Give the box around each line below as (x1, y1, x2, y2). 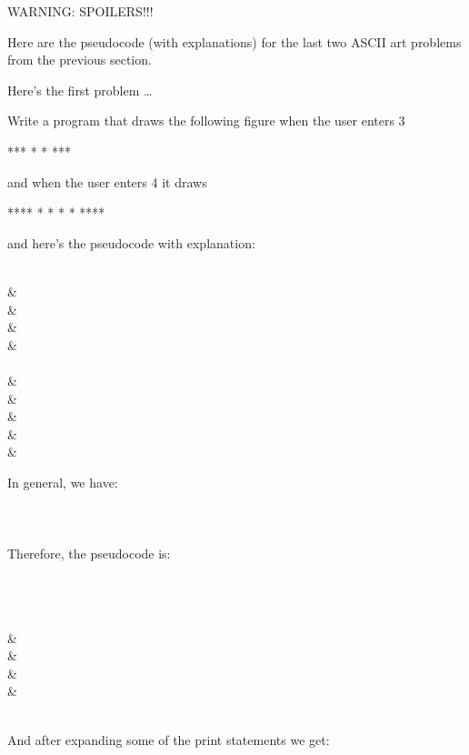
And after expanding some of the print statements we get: (7, 730, 330, 749)
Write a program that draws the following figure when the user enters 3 (7, 111, 405, 130)
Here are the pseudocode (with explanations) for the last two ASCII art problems (7, 32, 462, 51)
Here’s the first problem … (7, 80, 153, 99)
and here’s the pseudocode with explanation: (7, 233, 255, 252)
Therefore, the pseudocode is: (7, 544, 171, 563)
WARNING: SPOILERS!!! (7, 2, 154, 20)
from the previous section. (7, 50, 152, 69)
